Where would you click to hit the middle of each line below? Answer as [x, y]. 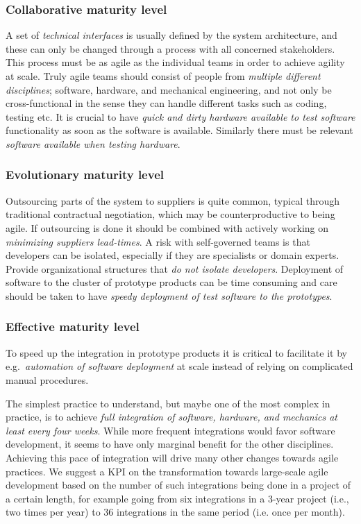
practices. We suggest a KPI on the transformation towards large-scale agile [167, 471]
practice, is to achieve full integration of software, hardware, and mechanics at [171, 417]
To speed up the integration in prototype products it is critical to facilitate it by [176, 352]
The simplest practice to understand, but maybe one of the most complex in [168, 403]
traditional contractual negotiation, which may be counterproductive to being [170, 214]
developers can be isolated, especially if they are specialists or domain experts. [173, 255]
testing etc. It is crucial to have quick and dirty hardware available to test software [180, 116]
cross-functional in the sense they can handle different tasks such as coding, [166, 103]
